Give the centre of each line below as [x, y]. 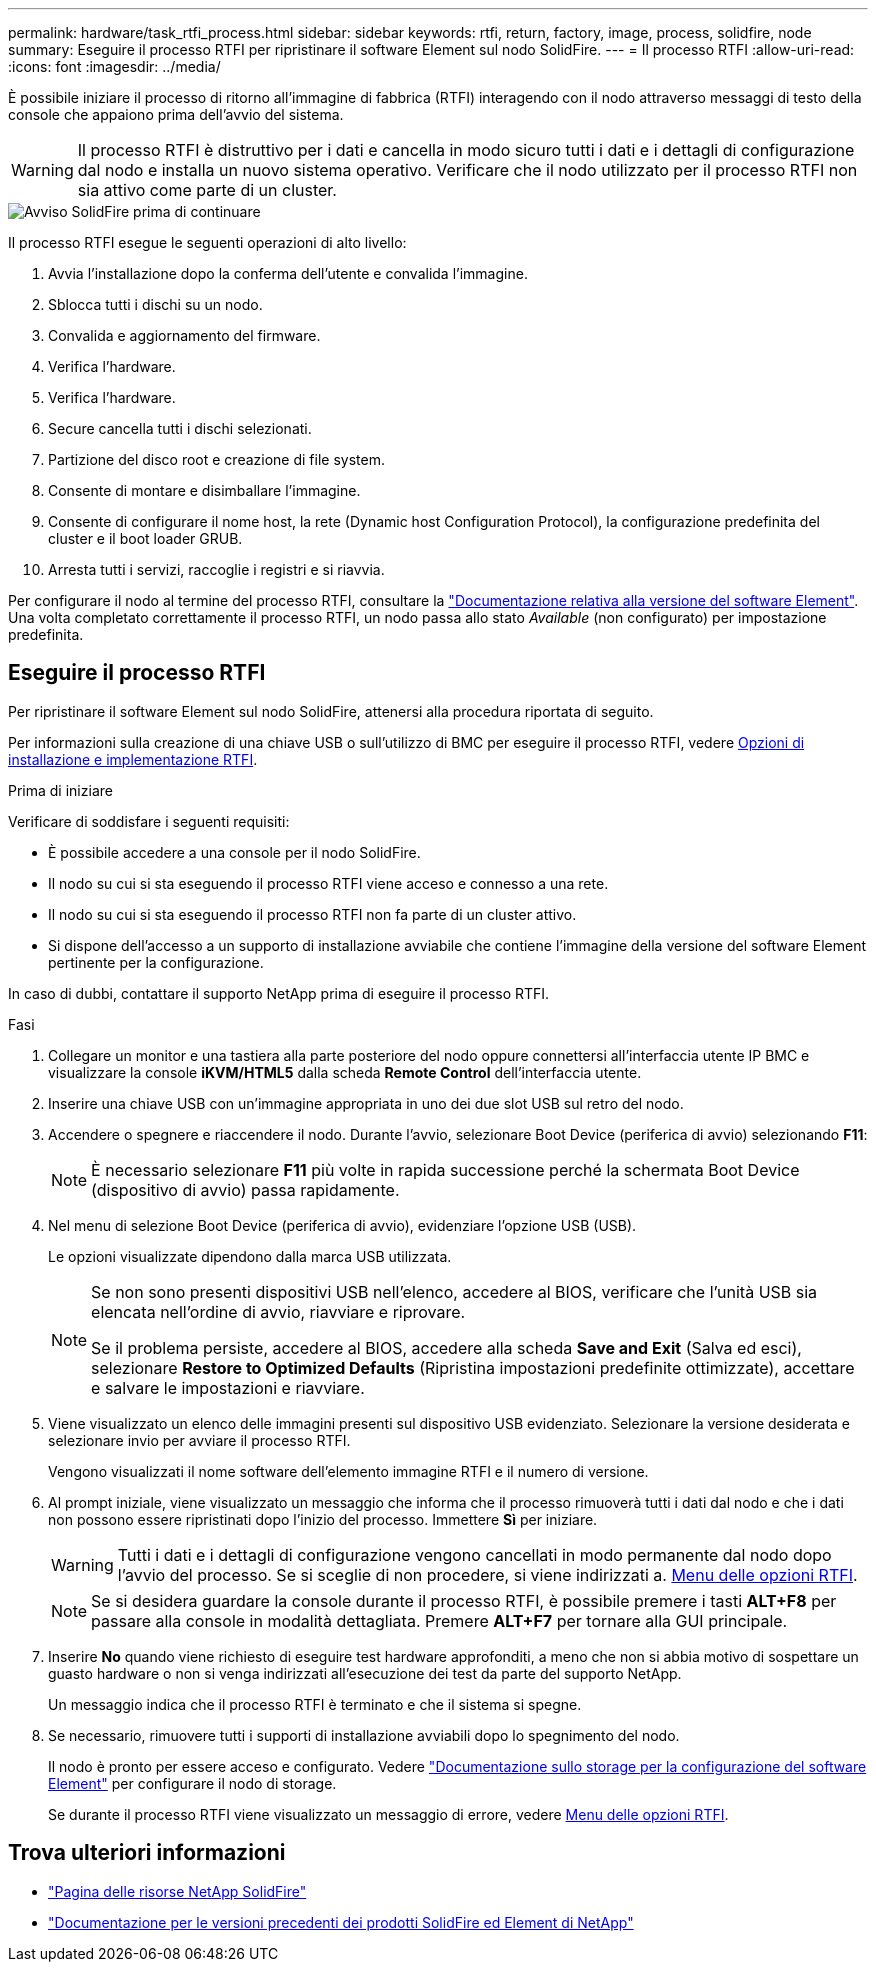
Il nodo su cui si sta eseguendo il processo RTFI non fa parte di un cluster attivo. [312, 914]
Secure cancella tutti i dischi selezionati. [180, 428]
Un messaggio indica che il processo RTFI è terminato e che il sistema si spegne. [315, 1704]
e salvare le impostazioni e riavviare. [228, 1387]
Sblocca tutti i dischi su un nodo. [155, 304]
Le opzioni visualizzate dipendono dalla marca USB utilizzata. [250, 1256]
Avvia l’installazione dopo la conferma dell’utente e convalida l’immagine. [288, 273]
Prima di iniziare [60, 790]
